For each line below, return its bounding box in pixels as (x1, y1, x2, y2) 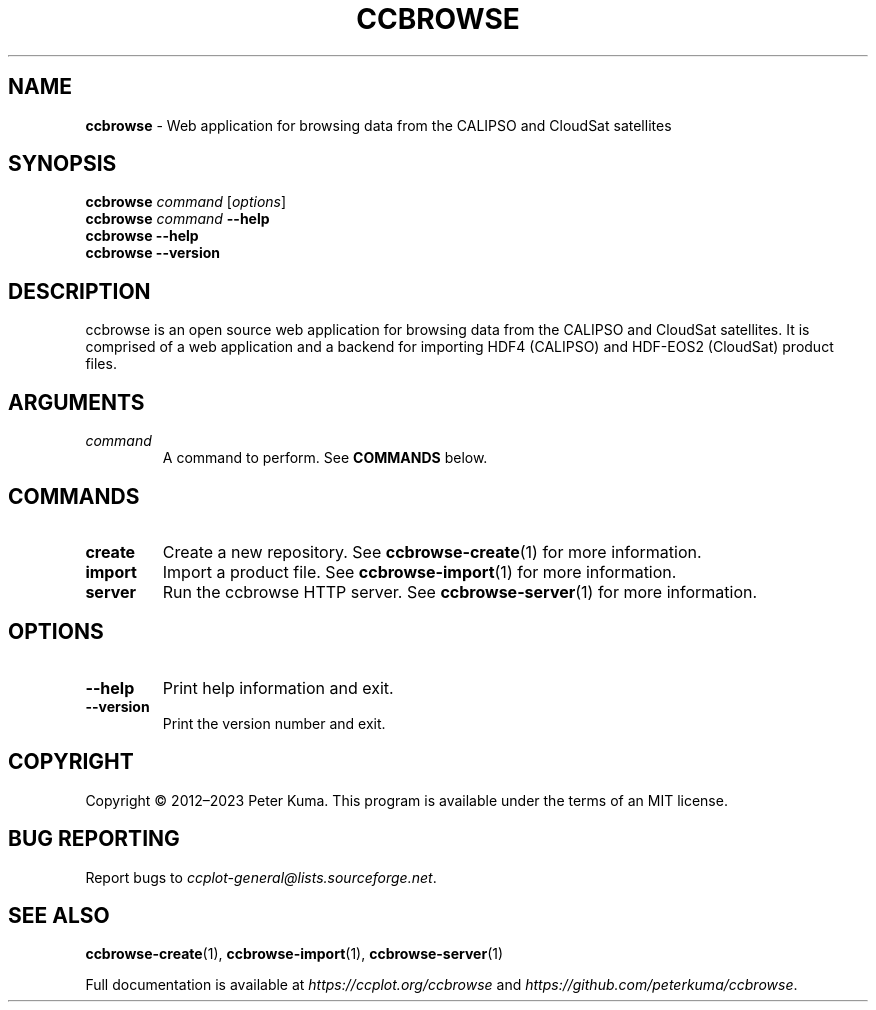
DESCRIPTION (8, 278, 151, 304)
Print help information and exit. (162, 677, 394, 698)
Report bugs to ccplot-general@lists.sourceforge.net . (85, 868, 437, 886)
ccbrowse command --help (85, 210, 270, 228)
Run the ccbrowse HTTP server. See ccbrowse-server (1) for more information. (162, 581, 758, 602)
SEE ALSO (8, 902, 110, 928)
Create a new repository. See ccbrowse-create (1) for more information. (162, 541, 702, 562)
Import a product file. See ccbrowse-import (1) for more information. (162, 561, 677, 582)
